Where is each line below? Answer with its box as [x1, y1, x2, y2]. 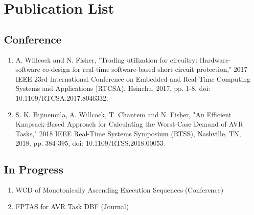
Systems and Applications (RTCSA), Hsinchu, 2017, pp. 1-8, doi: [15, 83, 210, 93]
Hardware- [199, 54, 231, 64]
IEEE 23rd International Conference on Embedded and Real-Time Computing [15, 73, 251, 84]
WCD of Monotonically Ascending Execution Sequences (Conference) [15, 185, 224, 195]
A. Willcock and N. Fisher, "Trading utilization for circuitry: [15, 54, 198, 64]
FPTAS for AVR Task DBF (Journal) [15, 201, 129, 211]
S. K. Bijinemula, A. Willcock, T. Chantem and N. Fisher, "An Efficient [15, 109, 231, 119]
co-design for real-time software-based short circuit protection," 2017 [42, 64, 248, 74]
